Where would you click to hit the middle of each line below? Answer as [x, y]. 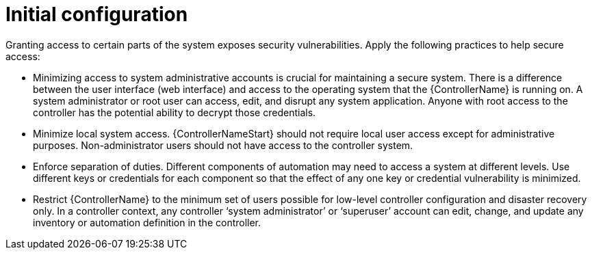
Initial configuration [97, 14]
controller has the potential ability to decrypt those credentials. [175, 112]
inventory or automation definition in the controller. [147, 222]
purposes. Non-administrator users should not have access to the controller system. [223, 145]
